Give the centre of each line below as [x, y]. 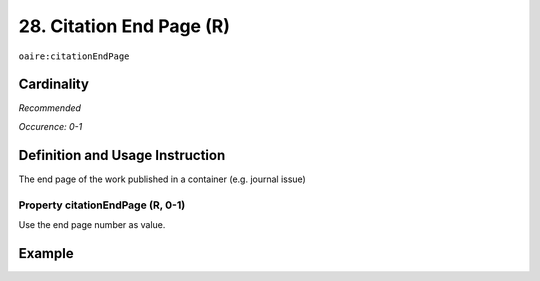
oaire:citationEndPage [74, 56]
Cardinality [54, 84]
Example [46, 253]
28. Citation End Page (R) [124, 26]
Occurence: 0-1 [50, 126]
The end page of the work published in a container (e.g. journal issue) [162, 179]
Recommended [50, 108]
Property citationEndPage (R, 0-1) [102, 205]
